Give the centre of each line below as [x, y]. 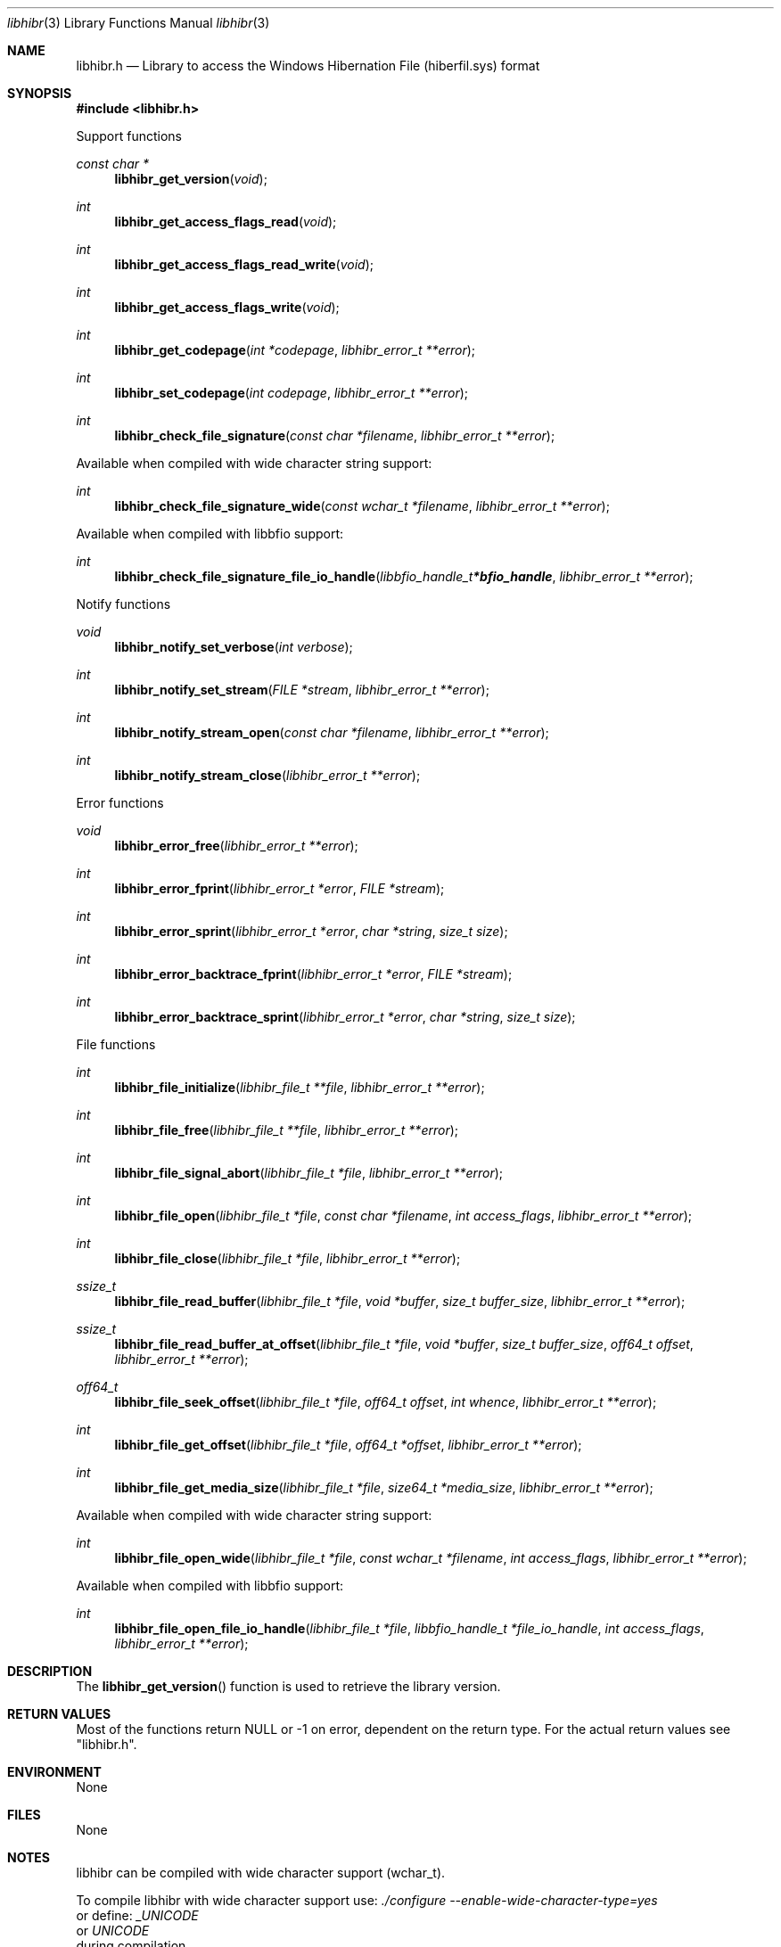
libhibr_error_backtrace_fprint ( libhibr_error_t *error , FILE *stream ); [313, 974]
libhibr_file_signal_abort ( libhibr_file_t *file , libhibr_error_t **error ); [309, 1173]
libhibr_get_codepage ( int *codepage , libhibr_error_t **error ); [295, 350]
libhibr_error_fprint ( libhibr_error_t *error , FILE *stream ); [280, 888]
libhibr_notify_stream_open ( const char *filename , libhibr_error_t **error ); [332, 732]
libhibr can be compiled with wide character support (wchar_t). [261, 1873]
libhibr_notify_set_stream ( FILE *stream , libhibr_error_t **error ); [302, 690]
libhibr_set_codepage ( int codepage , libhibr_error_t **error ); [292, 393]
